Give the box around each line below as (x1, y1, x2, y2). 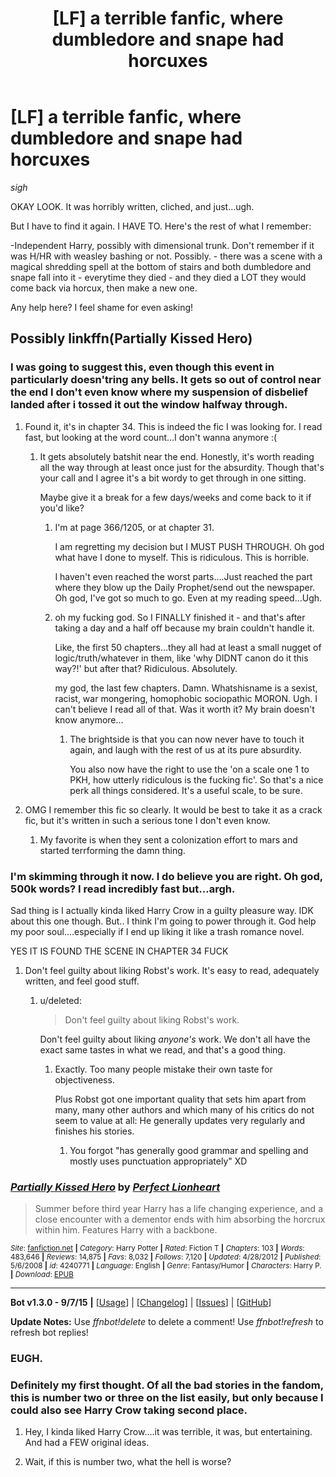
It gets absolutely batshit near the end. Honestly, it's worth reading (39, 450, 315, 462)
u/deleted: (39, 994, 82, 1006)
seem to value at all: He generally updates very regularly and (54, 1114, 306, 1126)
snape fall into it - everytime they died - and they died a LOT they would (10, 271, 307, 283)
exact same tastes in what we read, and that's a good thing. (39, 1043, 286, 1056)
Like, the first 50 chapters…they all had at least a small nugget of (54, 641, 322, 653)
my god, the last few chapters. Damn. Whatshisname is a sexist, (54, 682, 318, 694)
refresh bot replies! (10, 1327, 89, 1339)
